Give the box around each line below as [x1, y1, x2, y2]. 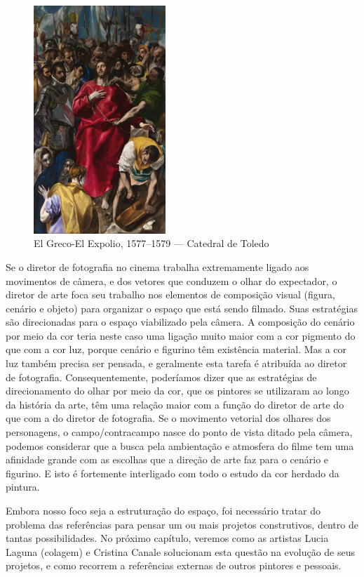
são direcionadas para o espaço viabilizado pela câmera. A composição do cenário [6, 314, 355, 329]
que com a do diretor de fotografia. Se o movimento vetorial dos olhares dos [6, 411, 331, 425]
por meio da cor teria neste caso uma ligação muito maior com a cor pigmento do [6, 328, 356, 343]
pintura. [6, 479, 40, 494]
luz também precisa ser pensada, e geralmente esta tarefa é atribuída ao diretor [6, 356, 347, 371]
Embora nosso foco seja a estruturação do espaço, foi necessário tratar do [6, 503, 321, 517]
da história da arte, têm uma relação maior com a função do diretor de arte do [6, 397, 344, 411]
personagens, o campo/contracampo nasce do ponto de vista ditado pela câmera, [6, 425, 353, 439]
